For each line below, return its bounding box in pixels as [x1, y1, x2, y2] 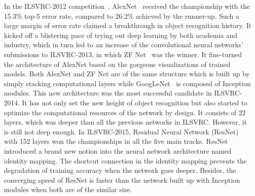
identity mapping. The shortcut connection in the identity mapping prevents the [4, 155, 247, 165]
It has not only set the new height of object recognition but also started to [22, 97, 248, 107]
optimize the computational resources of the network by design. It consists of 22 [4, 107, 246, 117]
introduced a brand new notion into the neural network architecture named [4, 145, 232, 156]
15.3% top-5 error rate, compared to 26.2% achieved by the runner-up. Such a [4, 10, 240, 21]
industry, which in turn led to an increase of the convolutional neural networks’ [4, 39, 244, 50]
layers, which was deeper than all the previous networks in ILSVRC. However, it [4, 117, 247, 127]
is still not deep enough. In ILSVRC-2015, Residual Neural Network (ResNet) [4, 126, 239, 136]
